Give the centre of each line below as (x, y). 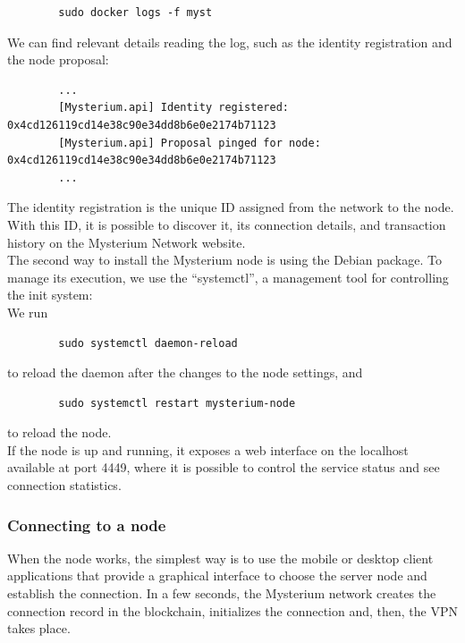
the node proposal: (58, 59)
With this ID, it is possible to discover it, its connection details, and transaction (227, 224)
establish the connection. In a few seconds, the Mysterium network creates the (222, 593)
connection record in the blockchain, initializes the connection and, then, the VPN (232, 610)
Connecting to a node (87, 525)
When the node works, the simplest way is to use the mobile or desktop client (220, 558)
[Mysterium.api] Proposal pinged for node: (190, 143)
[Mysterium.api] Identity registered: (173, 108)
